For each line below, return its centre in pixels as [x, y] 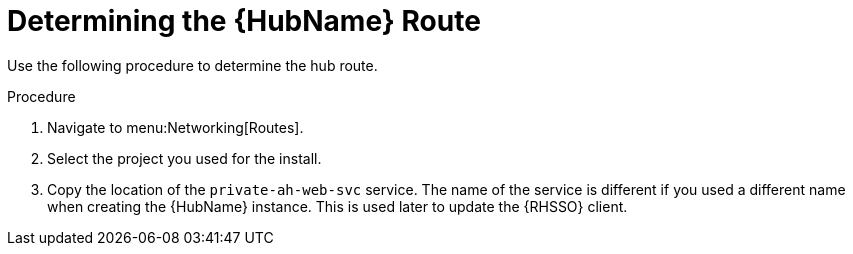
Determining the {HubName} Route [244, 21]
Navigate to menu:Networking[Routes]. [175, 127]
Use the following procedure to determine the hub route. [192, 65]
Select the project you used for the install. [184, 158]
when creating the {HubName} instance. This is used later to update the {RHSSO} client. [337, 206]
